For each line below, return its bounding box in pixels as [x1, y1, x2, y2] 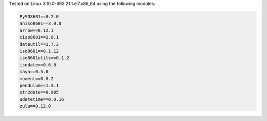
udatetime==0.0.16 [19, 96, 64, 102]
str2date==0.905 [19, 90, 59, 95]
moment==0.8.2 [19, 76, 54, 81]
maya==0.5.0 [19, 69, 49, 75]
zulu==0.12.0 [19, 103, 51, 109]
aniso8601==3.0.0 [19, 21, 62, 27]
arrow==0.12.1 [19, 28, 54, 33]
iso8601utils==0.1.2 [19, 55, 69, 61]
